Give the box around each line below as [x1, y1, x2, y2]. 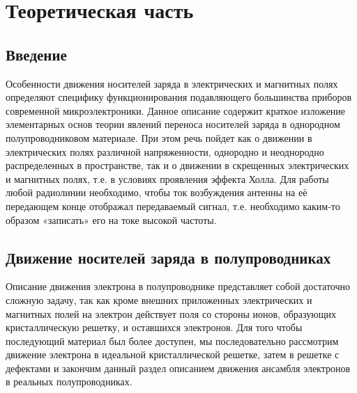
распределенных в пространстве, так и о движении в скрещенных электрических [6, 158, 349, 173]
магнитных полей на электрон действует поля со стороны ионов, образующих [6, 306, 336, 321]
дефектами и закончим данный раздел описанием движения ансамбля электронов [6, 360, 351, 375]
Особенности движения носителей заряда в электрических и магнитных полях [6, 76, 338, 90]
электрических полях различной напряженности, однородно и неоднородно [6, 144, 324, 159]
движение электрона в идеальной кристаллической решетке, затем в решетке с [6, 347, 340, 362]
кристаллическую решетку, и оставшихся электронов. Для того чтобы [6, 320, 303, 335]
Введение [6, 43, 67, 65]
